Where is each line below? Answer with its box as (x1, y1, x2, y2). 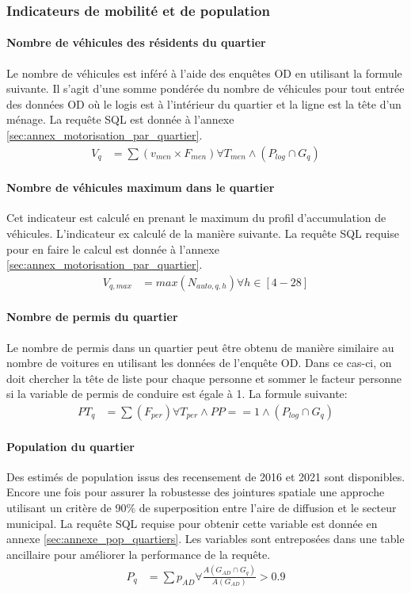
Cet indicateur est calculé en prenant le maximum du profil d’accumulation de (6, 209, 386, 226)
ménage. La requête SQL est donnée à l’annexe (6, 111, 234, 128)
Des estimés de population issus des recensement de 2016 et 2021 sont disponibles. (6, 468, 405, 484)
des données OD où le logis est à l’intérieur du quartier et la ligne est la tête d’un (6, 95, 401, 112)
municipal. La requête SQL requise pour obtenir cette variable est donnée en (6, 515, 378, 531)
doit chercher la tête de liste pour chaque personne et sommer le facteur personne (6, 369, 402, 386)
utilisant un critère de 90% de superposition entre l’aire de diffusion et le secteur (6, 499, 397, 516)
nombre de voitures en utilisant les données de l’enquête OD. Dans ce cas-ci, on (6, 354, 392, 371)
